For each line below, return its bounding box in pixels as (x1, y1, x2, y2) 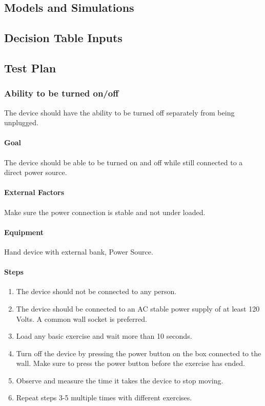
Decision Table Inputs (4, 30, 123, 46)
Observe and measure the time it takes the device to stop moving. (16, 375, 223, 385)
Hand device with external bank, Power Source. (4, 246, 153, 257)
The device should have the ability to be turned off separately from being (4, 107, 235, 118)
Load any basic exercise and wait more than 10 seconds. (16, 331, 192, 341)
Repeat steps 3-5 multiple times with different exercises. (16, 392, 192, 403)
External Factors (4, 187, 65, 198)
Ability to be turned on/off (4, 87, 119, 100)
